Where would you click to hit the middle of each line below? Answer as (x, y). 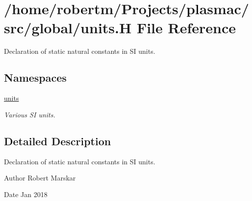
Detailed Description (58, 141)
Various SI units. (30, 114)
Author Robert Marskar (40, 178)
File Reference (186, 28)
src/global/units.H (68, 28)
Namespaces (35, 78)
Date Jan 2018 (26, 194)
